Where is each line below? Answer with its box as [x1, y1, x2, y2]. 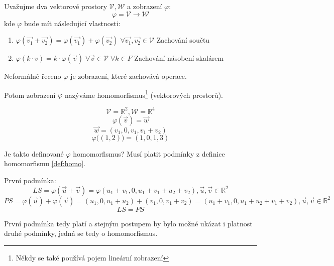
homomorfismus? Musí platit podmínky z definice [73, 148, 225, 159]
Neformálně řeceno [4, 71, 61, 81]
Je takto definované [4, 148, 64, 159]
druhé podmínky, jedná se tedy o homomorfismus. [4, 228, 158, 238]
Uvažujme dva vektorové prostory [4, 1, 107, 11]
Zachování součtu [156, 35, 210, 45]
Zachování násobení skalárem [134, 53, 224, 63]
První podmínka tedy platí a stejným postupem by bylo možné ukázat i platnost [4, 218, 253, 228]
